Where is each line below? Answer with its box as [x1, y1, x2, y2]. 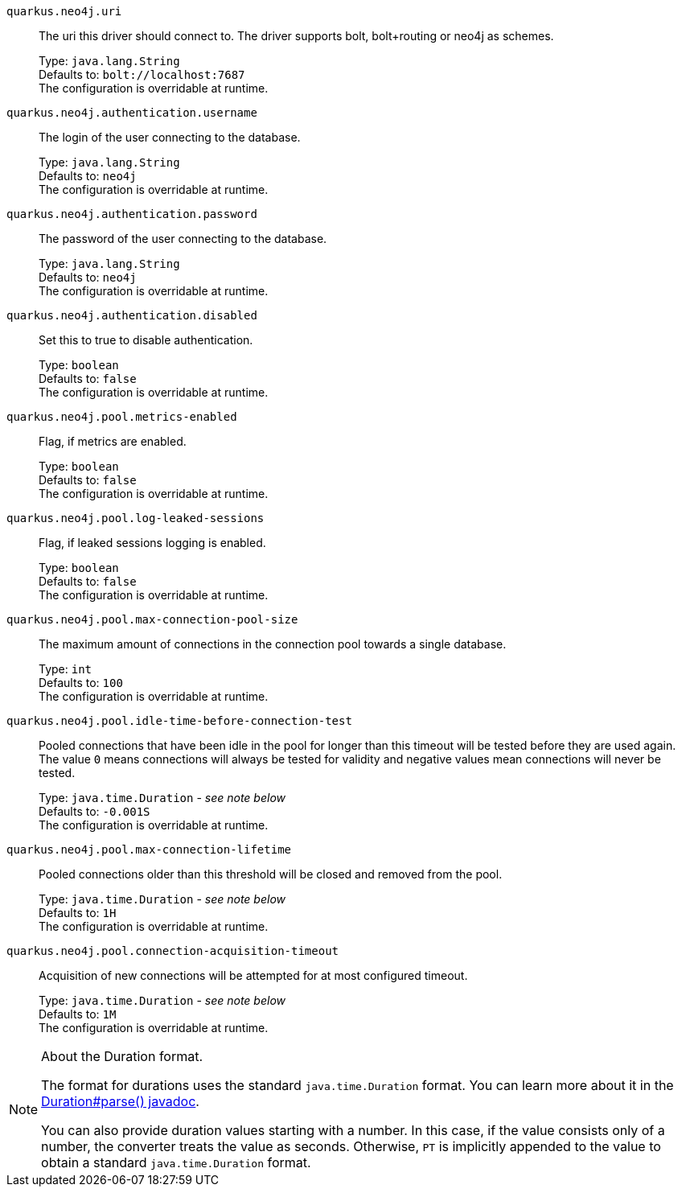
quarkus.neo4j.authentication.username [6, 106, 257, 119]
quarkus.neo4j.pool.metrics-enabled [6, 410, 237, 423]
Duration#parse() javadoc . [41, 1093, 199, 1109]
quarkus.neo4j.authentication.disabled [6, 309, 257, 322]
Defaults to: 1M [39, 1007, 117, 1021]
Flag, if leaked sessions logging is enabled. [39, 536, 266, 549]
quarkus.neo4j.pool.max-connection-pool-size [6, 613, 298, 626]
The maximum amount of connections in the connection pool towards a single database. [39, 637, 507, 651]
